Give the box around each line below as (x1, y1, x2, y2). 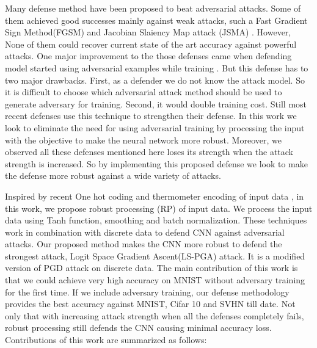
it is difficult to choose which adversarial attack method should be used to (5, 85, 282, 98)
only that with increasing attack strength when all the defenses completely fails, (5, 309, 304, 322)
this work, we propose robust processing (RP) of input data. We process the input (5, 201, 313, 214)
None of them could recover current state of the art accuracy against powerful (5, 37, 297, 50)
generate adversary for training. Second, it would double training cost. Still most (5, 97, 307, 110)
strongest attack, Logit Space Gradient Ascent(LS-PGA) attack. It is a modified (5, 249, 305, 262)
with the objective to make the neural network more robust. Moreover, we (5, 133, 282, 146)
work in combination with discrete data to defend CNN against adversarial (5, 225, 285, 238)
